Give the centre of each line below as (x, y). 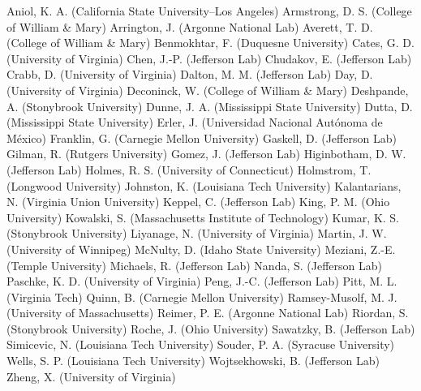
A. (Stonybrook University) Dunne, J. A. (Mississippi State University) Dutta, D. (210, 106)
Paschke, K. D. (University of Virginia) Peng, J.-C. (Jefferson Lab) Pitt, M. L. (202, 281)
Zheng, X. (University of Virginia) (91, 376)
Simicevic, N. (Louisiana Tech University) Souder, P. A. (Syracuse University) (201, 344)
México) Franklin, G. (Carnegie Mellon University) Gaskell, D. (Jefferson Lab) (202, 137)
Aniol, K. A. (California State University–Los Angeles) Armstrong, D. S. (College (209, 11)
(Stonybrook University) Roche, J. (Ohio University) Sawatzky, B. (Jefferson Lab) (211, 328)
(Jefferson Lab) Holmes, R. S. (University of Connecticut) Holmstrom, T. (189, 169)
